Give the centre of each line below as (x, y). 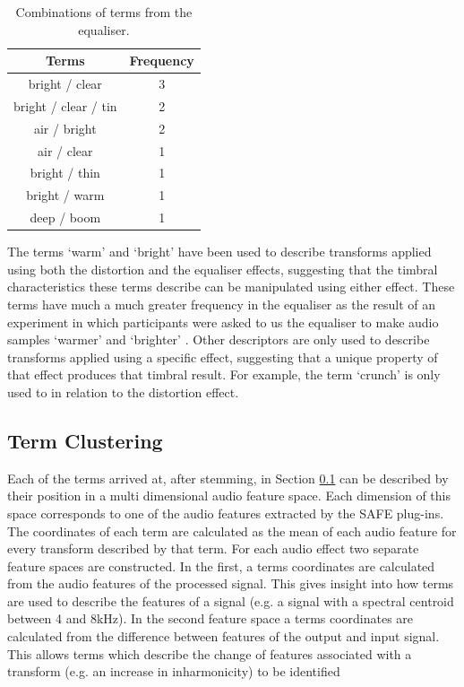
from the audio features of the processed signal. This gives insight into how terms (231, 583)
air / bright (65, 128)
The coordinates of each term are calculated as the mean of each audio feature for (232, 530)
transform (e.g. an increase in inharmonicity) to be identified (174, 671)
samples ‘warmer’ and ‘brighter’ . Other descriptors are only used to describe (219, 339)
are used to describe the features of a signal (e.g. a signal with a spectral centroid (231, 600)
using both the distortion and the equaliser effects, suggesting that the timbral (223, 269)
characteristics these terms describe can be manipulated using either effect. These (231, 287)
